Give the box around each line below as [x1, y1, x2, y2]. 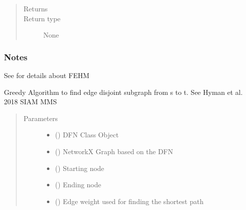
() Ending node [55, 179, 101, 190]
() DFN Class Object [55, 129, 119, 140]
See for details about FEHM [4, 70, 89, 80]
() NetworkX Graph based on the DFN [55, 146, 173, 156]
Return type [23, 13, 61, 23]
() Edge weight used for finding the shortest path [55, 196, 204, 206]
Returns [23, 3, 48, 13]
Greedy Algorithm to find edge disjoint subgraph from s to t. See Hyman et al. [4, 86, 243, 97]
